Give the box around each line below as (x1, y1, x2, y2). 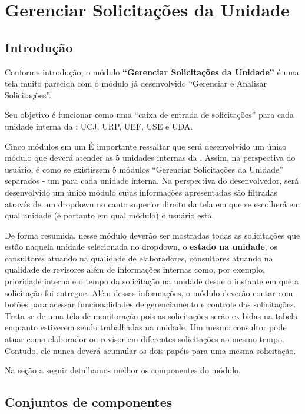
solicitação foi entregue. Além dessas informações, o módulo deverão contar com (5, 286, 293, 299)
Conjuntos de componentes (5, 393, 173, 411)
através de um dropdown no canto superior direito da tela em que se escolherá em (5, 197, 300, 210)
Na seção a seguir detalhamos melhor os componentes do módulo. (5, 364, 241, 376)
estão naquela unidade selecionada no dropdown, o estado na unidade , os (5, 240, 277, 253)
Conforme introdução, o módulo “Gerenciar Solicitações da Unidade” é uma (5, 65, 299, 78)
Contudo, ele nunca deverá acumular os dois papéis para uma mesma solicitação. (5, 344, 296, 356)
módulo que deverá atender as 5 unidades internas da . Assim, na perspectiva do (5, 151, 296, 164)
